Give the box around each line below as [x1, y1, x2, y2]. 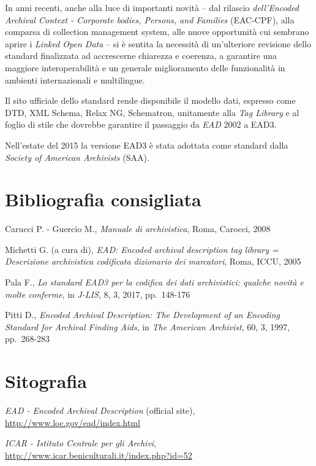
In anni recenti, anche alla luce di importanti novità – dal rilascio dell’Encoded [5, 1, 299, 14]
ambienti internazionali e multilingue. [5, 73, 145, 86]
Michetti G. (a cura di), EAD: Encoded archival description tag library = [5, 243, 279, 255]
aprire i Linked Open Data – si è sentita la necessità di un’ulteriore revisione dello [5, 37, 311, 50]
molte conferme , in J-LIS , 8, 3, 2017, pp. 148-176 [5, 287, 190, 300]
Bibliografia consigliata [5, 187, 201, 212]
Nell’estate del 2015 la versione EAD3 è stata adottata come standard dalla [5, 138, 288, 151]
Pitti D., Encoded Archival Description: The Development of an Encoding [5, 308, 280, 321]
